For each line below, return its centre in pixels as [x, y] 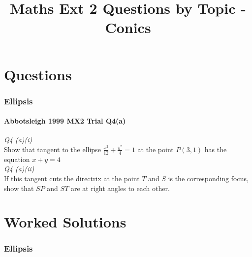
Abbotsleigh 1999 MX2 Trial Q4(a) [65, 121]
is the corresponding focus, [208, 178]
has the [216, 149]
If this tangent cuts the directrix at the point [72, 178]
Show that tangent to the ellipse [52, 149]
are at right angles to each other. [120, 188]
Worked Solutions [65, 222]
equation [17, 159]
